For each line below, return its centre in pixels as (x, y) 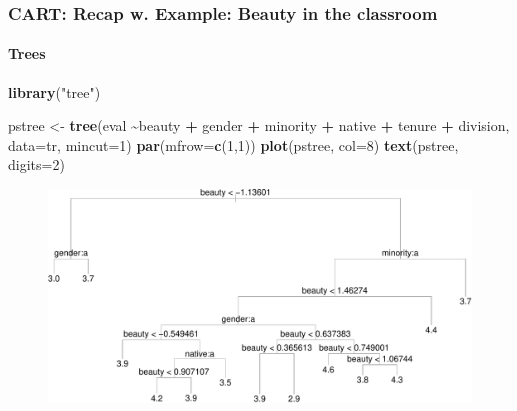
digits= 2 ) (36, 164)
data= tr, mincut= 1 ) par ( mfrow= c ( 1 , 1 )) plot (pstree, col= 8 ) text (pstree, (233, 144)
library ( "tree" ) (54, 91)
